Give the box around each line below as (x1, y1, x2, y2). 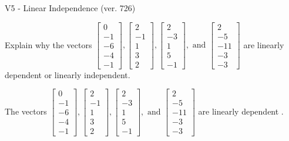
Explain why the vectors (5, 38, 92, 51)
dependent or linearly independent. (5, 68, 130, 80)
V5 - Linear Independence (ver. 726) (5, 2, 136, 14)
